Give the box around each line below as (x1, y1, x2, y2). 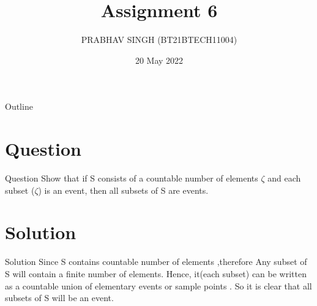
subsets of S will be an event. (5, 291, 114, 304)
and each (267, 172, 301, 185)
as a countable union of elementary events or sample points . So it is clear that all (5, 279, 312, 292)
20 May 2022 (135, 53, 184, 66)
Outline (5, 100, 33, 113)
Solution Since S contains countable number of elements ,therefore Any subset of (5, 255, 307, 268)
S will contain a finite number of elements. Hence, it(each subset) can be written (5, 267, 307, 280)
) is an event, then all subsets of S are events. (38, 183, 209, 196)
